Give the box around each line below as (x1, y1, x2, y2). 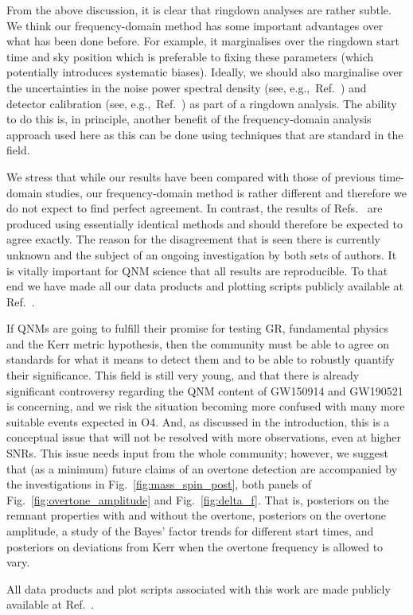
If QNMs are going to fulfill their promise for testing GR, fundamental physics (6, 320, 388, 337)
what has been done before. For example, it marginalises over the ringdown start (6, 33, 399, 49)
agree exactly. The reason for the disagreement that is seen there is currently (6, 231, 380, 247)
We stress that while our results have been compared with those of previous (6, 168, 376, 185)
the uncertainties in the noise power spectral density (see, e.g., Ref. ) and (6, 79, 367, 95)
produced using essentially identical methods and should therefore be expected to (6, 215, 403, 232)
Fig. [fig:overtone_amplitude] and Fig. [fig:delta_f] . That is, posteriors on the (6, 491, 389, 508)
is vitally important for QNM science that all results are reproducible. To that (6, 262, 388, 278)
